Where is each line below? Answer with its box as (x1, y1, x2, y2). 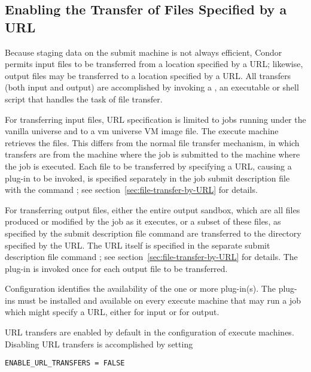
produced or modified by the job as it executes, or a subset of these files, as (5, 215, 281, 228)
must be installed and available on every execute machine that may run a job (17, 294, 301, 306)
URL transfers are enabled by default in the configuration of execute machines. (5, 326, 294, 338)
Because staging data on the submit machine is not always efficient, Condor (5, 46, 282, 58)
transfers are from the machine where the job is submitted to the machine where (5, 148, 300, 161)
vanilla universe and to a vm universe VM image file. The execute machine (5, 125, 279, 137)
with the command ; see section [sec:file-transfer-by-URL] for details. (5, 183, 258, 196)
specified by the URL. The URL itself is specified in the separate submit (5, 238, 270, 251)
